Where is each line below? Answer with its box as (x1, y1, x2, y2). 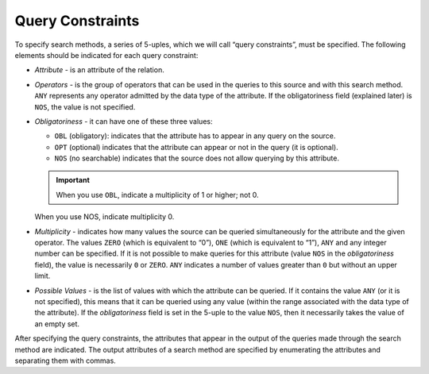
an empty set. (34, 318, 79, 329)
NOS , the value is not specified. (34, 102, 136, 111)
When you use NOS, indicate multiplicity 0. (34, 212, 175, 222)
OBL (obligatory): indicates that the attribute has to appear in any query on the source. (54, 131, 336, 141)
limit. (34, 271, 51, 281)
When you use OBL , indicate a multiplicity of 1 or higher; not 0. (56, 190, 259, 199)
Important (56, 175, 91, 185)
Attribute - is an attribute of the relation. (34, 65, 164, 75)
